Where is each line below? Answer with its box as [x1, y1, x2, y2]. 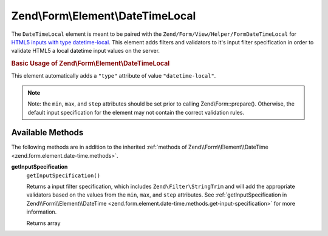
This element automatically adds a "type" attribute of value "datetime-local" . [11, 72, 216, 79]
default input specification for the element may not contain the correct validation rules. [27, 109, 245, 116]
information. [26, 208, 57, 215]
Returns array [26, 219, 61, 227]
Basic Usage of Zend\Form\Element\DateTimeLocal [11, 59, 170, 68]
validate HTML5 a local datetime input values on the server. [11, 47, 160, 55]
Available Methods [11, 127, 84, 138]
